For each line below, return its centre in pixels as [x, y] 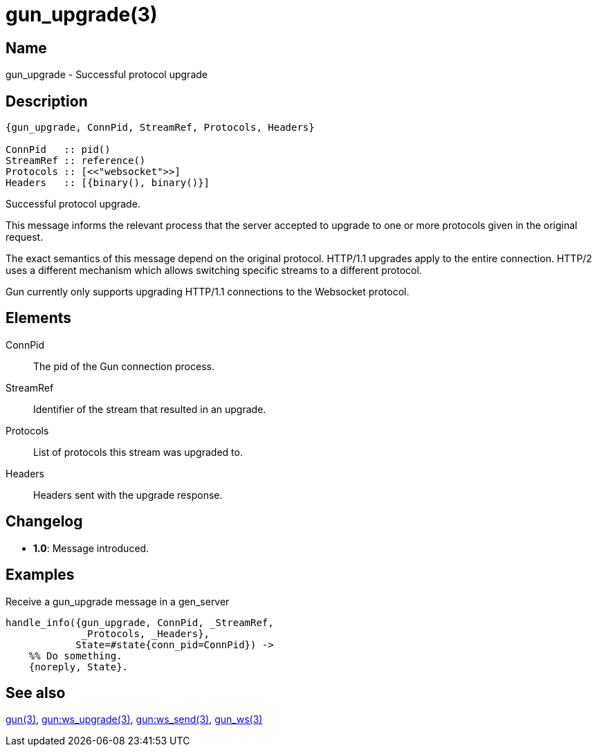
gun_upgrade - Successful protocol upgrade [107, 75]
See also [36, 693]
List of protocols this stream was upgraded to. [138, 452]
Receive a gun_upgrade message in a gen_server [118, 601]
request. [25, 237]
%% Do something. [75, 655]
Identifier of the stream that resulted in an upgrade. [150, 409]
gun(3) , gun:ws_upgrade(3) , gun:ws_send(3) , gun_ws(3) [134, 719]
